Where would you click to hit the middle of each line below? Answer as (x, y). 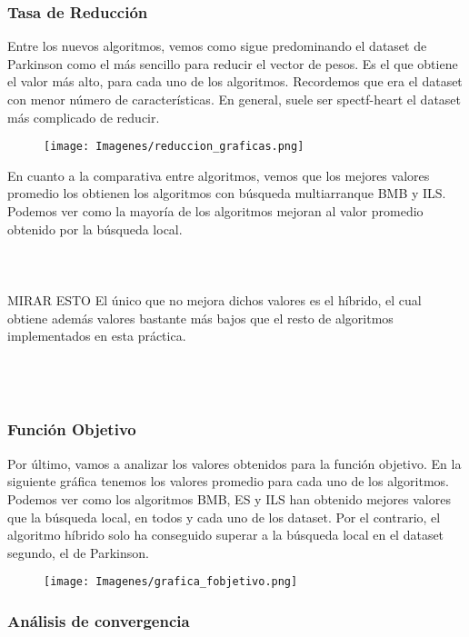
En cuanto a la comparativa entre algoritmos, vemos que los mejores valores (219, 175)
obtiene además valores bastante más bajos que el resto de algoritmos (200, 318)
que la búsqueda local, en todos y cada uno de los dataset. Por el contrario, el (224, 517)
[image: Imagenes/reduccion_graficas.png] (174, 147)
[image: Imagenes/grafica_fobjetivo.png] (171, 582)
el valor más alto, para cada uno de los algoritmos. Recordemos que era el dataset (235, 81)
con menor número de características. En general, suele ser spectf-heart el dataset (234, 99)
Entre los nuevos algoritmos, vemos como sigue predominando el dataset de (217, 46)
